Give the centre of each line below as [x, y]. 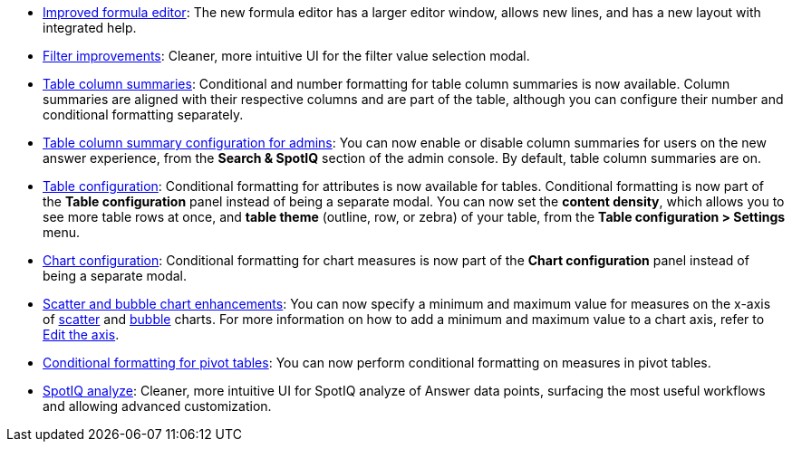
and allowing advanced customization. [157, 406]
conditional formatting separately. [143, 115]
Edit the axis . [81, 334]
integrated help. [90, 28]
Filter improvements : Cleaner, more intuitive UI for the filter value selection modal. [286, 56]
